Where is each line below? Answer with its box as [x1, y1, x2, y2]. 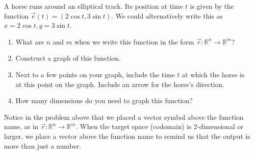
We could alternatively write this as [115, 10, 223, 21]
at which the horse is [182, 69, 245, 79]
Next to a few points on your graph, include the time [15, 69, 175, 79]
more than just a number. [4, 140, 81, 151]
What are [15, 36, 44, 46]
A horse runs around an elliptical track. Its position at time [4, 1, 183, 11]
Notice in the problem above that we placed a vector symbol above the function [4, 111, 244, 122]
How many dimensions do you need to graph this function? [15, 95, 193, 106]
